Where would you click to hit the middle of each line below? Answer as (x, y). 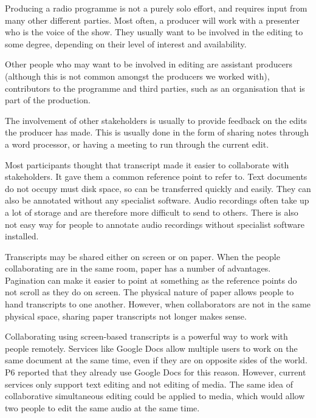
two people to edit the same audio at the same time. (102, 407)
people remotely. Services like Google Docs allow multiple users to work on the (151, 348)
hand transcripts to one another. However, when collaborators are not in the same (158, 304)
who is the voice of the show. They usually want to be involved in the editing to (154, 32)
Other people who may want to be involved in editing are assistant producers (149, 64)
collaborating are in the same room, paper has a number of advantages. (138, 268)
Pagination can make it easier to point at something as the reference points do (151, 280)
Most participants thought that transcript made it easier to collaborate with (147, 164)
